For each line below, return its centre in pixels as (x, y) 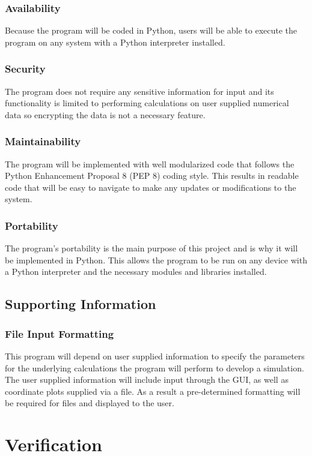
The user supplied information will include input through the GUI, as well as (147, 379)
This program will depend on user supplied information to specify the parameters (155, 356)
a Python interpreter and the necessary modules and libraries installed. (136, 271)
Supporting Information (81, 304)
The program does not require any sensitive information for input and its (139, 91)
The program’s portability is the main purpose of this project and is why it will (151, 248)
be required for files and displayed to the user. (90, 403)
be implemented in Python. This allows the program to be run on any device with (156, 259)
